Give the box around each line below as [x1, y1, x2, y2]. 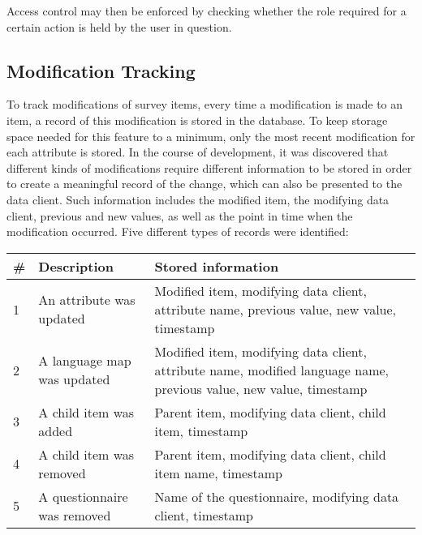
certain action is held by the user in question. [6, 18, 232, 35]
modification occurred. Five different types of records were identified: [6, 223, 349, 240]
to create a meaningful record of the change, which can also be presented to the [6, 175, 403, 192]
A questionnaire [38, 486, 128, 506]
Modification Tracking [6, 58, 196, 83]
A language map [38, 351, 131, 370]
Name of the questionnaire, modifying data [154, 486, 399, 506]
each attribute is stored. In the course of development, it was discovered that [6, 143, 389, 160]
